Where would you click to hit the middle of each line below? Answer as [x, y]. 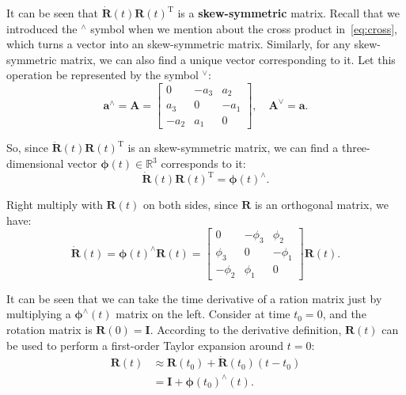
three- [356, 148]
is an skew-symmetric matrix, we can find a [233, 148]
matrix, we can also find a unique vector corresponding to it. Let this [228, 59]
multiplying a [39, 314]
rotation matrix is [49, 329]
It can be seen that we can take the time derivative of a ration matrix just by [194, 298]
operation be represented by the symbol [102, 75]
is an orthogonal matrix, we [321, 205]
